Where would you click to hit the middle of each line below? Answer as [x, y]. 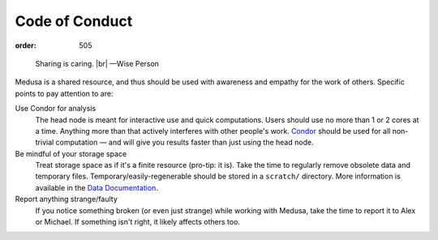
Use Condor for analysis [56, 109]
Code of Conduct [74, 21]
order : [26, 45]
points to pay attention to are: [64, 93]
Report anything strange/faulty [66, 199]
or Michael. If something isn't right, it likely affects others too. [138, 222]
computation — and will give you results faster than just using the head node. [185, 143]
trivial [45, 143]
